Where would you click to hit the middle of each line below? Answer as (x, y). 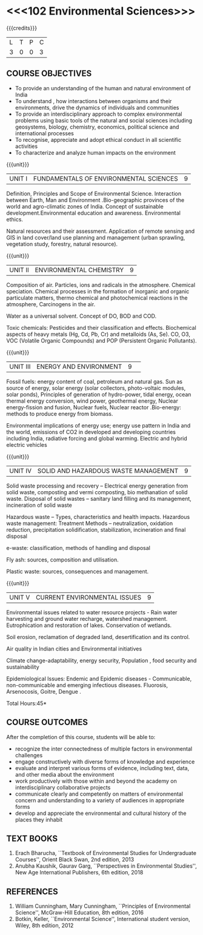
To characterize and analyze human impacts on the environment (95, 152)
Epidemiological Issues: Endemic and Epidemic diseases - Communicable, (99, 679)
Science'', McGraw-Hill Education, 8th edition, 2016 (79, 913)
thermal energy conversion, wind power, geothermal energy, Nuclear (92, 401)
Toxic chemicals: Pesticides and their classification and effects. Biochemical (101, 327)
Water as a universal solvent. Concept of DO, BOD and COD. (81, 316)
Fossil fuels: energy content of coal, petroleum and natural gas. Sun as (95, 381)
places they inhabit (39, 819)
